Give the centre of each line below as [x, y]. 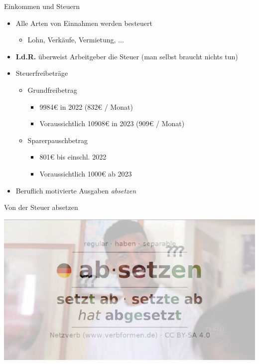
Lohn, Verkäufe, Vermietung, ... [76, 40]
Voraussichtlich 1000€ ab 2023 [86, 173]
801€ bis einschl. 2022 [73, 157]
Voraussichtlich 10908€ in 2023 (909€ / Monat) [112, 123]
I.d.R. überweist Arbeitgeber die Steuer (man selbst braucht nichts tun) [127, 56]
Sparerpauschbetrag [58, 140]
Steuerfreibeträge [42, 73]
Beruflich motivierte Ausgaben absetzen [76, 190]
